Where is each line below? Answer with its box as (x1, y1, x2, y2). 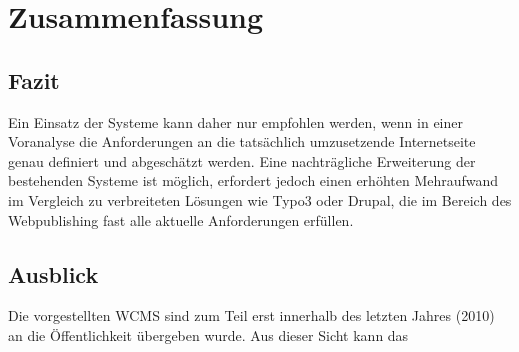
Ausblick (8, 258, 99, 289)
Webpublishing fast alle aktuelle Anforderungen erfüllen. (8, 209, 354, 230)
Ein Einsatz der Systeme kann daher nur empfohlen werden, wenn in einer (8, 111, 463, 132)
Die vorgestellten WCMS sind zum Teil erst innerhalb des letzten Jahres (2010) (8, 305, 495, 326)
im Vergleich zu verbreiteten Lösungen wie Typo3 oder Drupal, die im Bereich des (8, 189, 512, 210)
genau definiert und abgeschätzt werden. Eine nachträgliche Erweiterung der (8, 150, 476, 171)
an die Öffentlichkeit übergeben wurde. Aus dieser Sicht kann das (8, 324, 409, 345)
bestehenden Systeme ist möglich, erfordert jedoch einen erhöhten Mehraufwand (8, 170, 499, 191)
